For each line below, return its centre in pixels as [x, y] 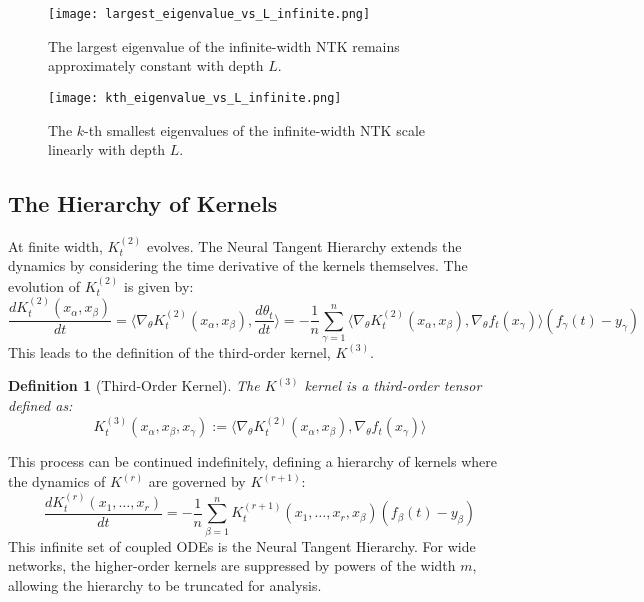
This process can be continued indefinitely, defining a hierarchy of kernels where [252, 461]
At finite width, [55, 245]
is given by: [158, 285]
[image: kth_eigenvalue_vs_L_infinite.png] [195, 97]
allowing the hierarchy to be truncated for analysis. [165, 584]
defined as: [40, 405]
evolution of [44, 285]
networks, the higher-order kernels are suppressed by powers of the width [232, 565]
